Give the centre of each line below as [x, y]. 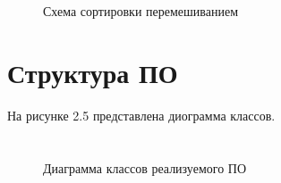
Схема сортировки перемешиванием [141, 11]
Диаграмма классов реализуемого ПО [145, 167]
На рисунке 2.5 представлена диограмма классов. [141, 115]
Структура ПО [93, 72]
